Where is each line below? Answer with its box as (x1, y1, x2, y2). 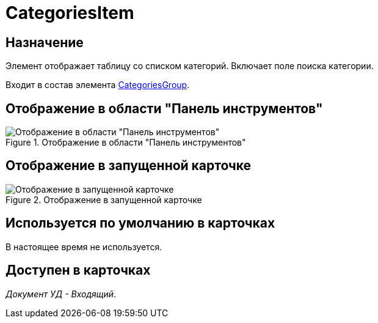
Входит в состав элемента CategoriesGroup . (5, 80, 190, 91)
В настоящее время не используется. (5, 241, 162, 252)
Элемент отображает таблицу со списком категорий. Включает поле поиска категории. (5, 61, 374, 72)
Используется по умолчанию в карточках (5, 215, 275, 231)
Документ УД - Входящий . (5, 288, 117, 299)
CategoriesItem (5, 2, 134, 23)
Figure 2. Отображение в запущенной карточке (5, 194, 202, 205)
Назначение (5, 34, 84, 50)
